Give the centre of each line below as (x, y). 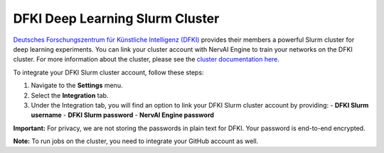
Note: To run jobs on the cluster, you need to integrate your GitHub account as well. (136, 141)
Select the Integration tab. (70, 95)
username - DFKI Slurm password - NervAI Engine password (123, 115)
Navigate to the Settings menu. (77, 86)
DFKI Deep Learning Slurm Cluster (116, 18)
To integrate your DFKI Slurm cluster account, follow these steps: (108, 72)
